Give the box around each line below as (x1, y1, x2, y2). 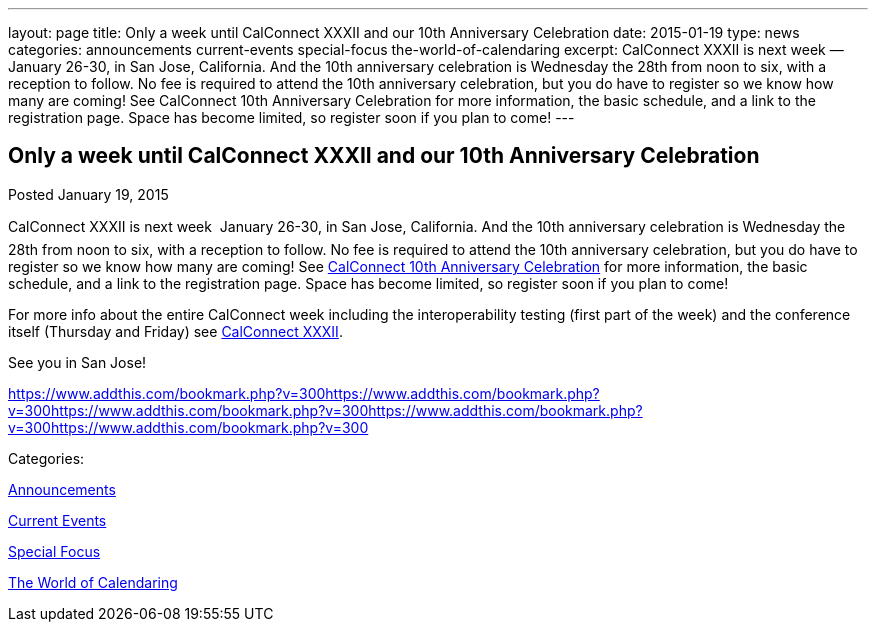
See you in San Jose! (8, 353, 147, 371)
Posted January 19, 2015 (8, 185, 169, 203)
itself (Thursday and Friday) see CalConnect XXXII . (8, 322, 343, 340)
